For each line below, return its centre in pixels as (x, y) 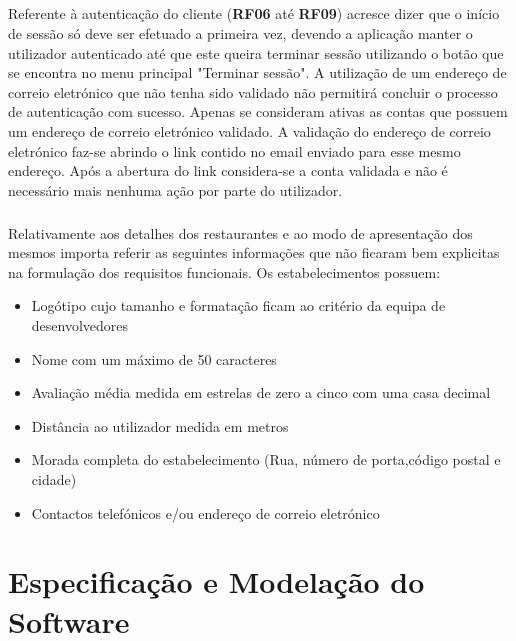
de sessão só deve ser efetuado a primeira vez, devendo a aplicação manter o (240, 32)
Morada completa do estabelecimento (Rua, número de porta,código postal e (266, 459)
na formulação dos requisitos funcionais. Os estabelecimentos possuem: (224, 271)
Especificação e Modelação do (216, 581)
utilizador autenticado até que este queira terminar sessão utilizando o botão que (256, 52)
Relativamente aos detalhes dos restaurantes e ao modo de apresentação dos (240, 232)
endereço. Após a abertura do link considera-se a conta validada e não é (228, 170)
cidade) (54, 479)
